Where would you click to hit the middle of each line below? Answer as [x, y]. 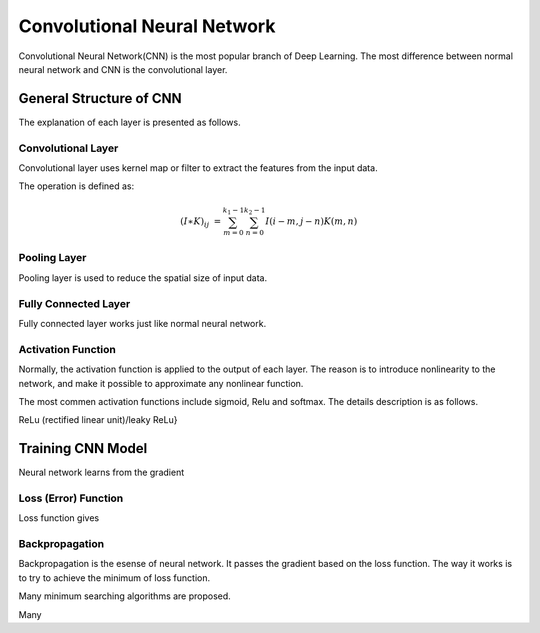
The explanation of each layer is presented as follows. [129, 122]
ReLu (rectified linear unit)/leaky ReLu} [98, 420]
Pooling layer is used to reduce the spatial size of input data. [143, 277]
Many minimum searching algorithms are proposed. [125, 596]
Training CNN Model [83, 448]
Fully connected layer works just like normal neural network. [142, 323]
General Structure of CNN [100, 98]
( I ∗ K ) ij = [201, 222]
